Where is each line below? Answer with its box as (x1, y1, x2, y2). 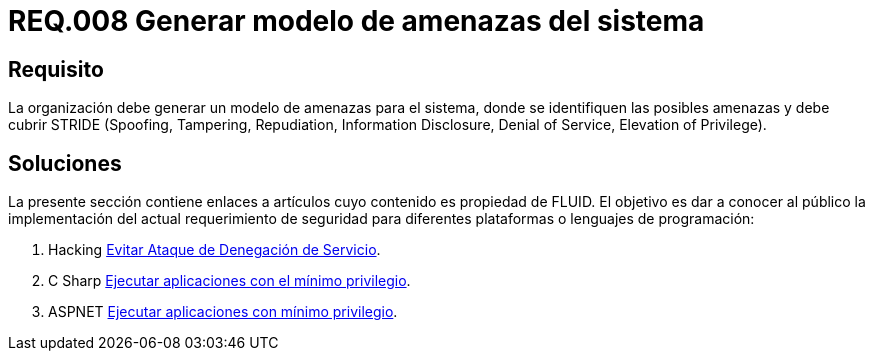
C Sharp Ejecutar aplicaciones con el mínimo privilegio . (48, 272, 411, 290)
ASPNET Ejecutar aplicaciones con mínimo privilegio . (48, 303, 398, 321)
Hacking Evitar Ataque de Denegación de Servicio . (48, 241, 381, 259)
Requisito (8, 56, 104, 82)
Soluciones (8, 150, 122, 176)
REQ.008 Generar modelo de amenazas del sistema (8, 4, 705, 38)
